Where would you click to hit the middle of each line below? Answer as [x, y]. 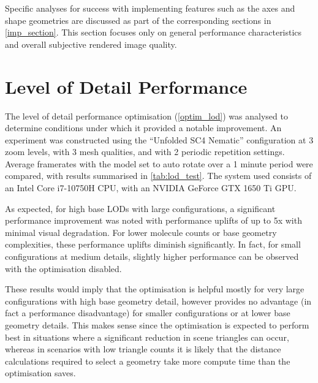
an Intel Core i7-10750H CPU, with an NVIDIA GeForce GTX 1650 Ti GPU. [151, 188]
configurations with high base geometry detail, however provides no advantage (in [158, 301]
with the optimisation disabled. [63, 268]
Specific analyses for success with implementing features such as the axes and [150, 8]
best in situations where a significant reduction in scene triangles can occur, [147, 337]
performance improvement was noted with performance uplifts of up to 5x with [153, 220]
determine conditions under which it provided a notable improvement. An [143, 128]
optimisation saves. [40, 373]
